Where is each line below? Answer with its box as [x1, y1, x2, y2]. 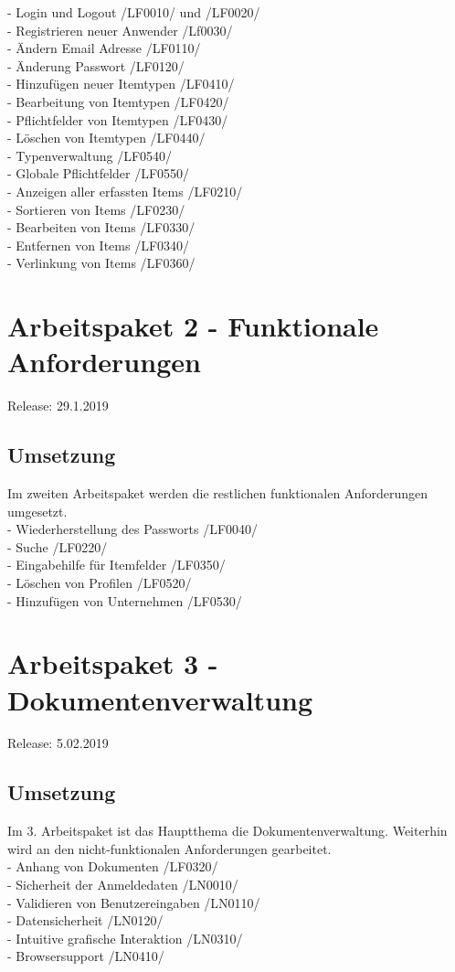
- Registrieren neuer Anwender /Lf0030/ [7, 20, 233, 39]
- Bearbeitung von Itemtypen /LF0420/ [7, 91, 229, 111]
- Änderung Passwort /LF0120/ [7, 56, 185, 75]
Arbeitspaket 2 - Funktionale [7, 307, 379, 345]
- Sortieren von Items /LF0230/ [7, 199, 185, 219]
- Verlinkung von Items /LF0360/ [7, 253, 196, 272]
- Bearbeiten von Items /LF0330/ [7, 218, 196, 237]
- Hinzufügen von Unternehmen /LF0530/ [7, 591, 242, 610]
